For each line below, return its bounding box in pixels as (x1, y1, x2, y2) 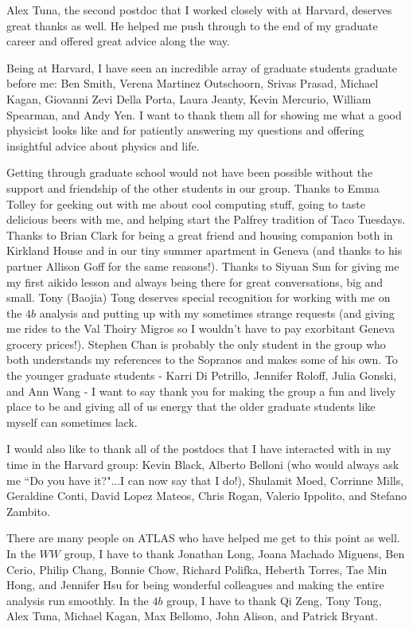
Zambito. (6, 502, 50, 519)
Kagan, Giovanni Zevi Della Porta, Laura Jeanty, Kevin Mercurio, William (6, 90, 372, 107)
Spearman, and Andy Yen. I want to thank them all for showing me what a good (6, 106, 402, 123)
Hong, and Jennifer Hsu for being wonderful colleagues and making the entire (6, 576, 384, 593)
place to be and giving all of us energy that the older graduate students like (6, 398, 376, 415)
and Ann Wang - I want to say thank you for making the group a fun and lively (6, 382, 396, 399)
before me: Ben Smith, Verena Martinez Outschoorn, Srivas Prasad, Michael (6, 75, 379, 92)
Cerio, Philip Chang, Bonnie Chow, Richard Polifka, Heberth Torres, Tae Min (6, 561, 388, 577)
